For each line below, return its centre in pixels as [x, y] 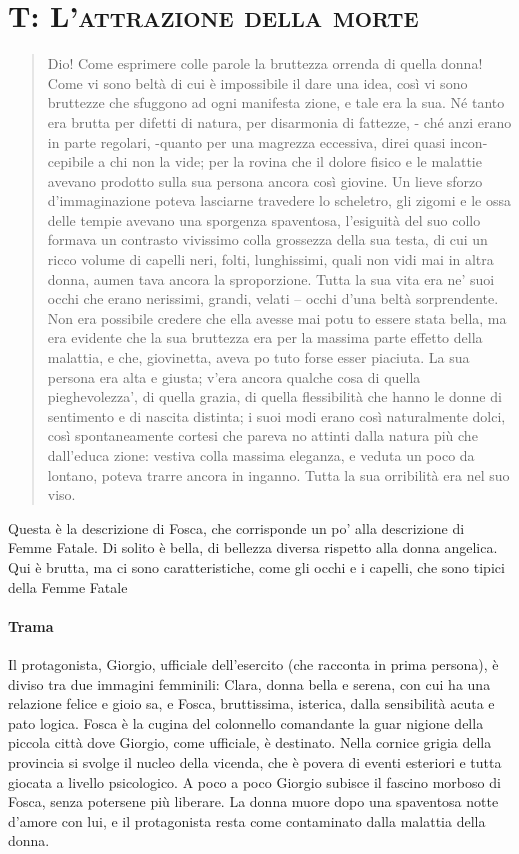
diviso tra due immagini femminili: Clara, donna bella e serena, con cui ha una [249, 683]
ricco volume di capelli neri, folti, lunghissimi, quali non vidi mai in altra [270, 259]
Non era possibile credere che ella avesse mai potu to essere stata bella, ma [277, 317]
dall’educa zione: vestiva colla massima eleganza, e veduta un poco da [261, 455]
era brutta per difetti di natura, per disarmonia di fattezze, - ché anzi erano [279, 121]
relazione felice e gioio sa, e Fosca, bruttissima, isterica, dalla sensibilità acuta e [251, 703]
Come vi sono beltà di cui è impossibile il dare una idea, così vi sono [257, 82]
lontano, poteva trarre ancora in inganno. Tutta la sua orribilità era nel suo [278, 474]
